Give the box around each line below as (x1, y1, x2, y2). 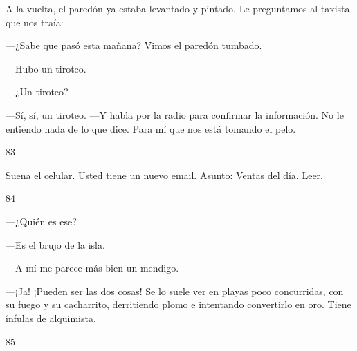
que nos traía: (6, 15, 64, 29)
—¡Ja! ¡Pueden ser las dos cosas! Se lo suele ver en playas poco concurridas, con (6, 283, 344, 298)
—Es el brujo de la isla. (6, 237, 105, 252)
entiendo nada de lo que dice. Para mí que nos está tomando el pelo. (6, 121, 296, 135)
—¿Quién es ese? (6, 214, 77, 228)
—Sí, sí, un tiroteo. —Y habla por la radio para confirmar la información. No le (6, 107, 344, 122)
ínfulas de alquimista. (6, 310, 96, 325)
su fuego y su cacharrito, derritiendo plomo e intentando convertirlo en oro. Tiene (6, 297, 351, 312)
